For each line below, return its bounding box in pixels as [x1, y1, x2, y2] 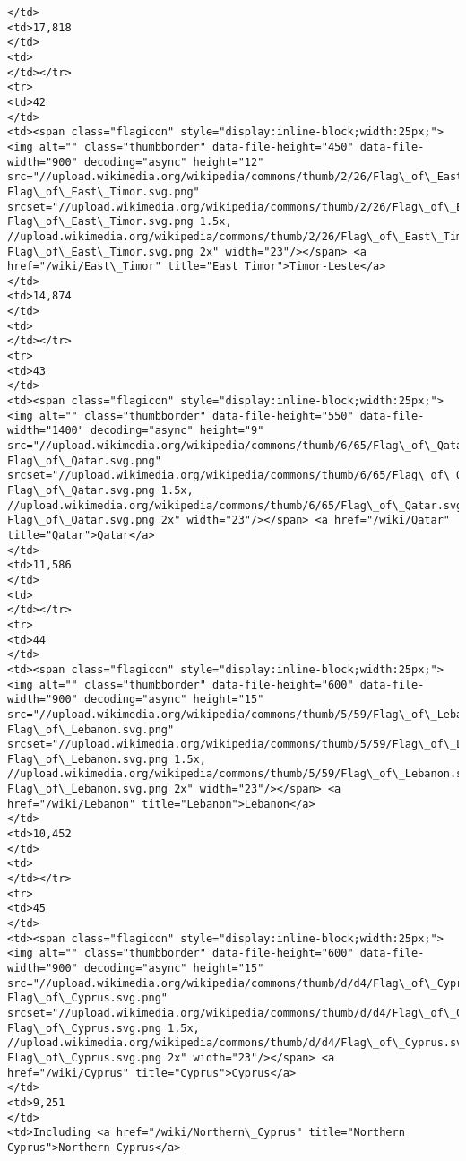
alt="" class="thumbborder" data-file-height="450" [39, 140, 354, 153]
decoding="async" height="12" [83, 155, 264, 169]
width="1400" [7, 424, 84, 438]
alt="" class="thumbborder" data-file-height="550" [39, 409, 354, 422]
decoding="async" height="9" [91, 424, 264, 438]
